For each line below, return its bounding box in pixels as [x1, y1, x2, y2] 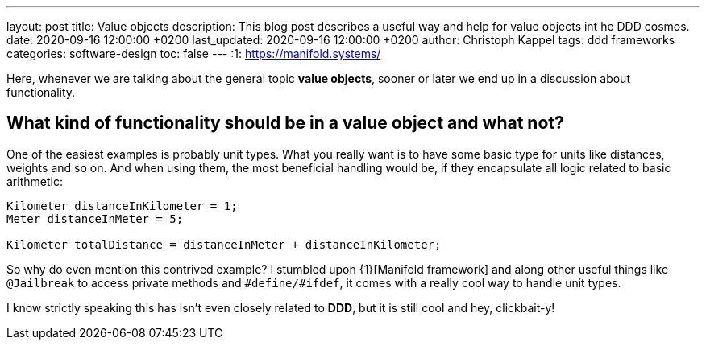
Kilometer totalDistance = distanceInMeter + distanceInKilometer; [6, 237, 442, 251]
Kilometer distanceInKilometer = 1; [6, 199, 238, 212]
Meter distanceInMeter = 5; [6, 212, 184, 225]
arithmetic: [6, 174, 63, 188]
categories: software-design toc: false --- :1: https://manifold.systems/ [6, 47, 381, 60]
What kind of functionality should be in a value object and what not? [6, 113, 564, 134]
